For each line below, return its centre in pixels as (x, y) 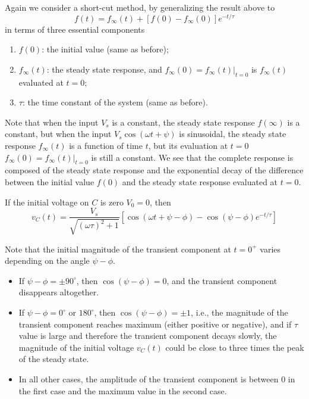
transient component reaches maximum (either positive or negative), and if (155, 324)
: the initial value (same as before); (105, 49)
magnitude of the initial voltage (76, 347)
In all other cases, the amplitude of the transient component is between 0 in (157, 379)
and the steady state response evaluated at (200, 182)
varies (270, 249)
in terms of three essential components (75, 29)
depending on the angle (47, 261)
